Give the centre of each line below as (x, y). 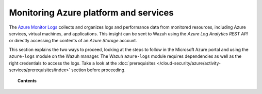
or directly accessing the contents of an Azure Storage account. (73, 41)
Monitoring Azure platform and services (91, 13)
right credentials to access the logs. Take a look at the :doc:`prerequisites (82, 63)
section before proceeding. (98, 70)
